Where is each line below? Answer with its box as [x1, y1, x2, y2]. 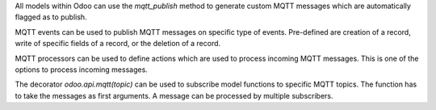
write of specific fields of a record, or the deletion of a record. [15, 39, 221, 49]
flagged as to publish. [15, 12, 88, 22]
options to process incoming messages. [15, 65, 149, 74]
